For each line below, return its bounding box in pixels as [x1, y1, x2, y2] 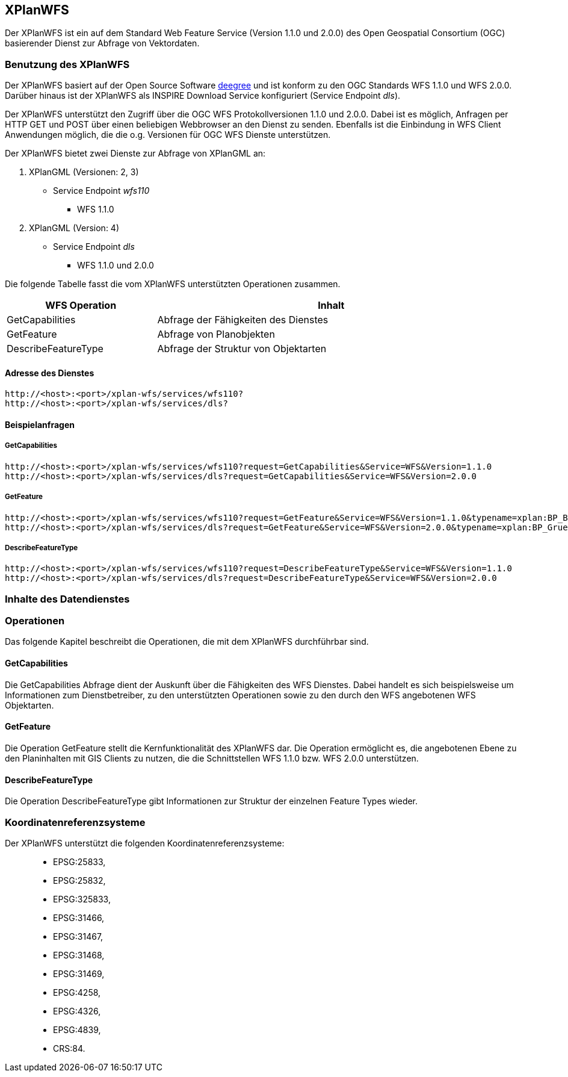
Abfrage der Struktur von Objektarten [157, 343, 327, 355]
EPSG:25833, [53, 856, 106, 867]
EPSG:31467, [53, 931, 103, 942]
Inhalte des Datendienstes [5, 592, 130, 605]
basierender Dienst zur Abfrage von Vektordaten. [5, 38, 200, 49]
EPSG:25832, [53, 875, 106, 886]
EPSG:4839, [53, 1024, 101, 1035]
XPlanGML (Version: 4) [29, 223, 120, 234]
